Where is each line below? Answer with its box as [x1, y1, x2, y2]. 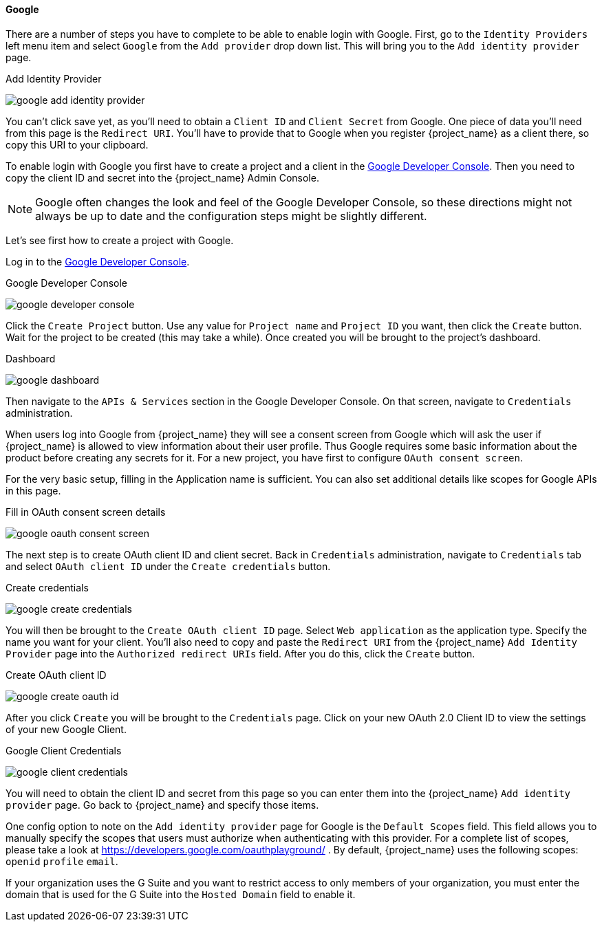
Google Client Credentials [6, 744, 122, 756]
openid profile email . [6, 855, 118, 867]
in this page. [6, 484, 61, 497]
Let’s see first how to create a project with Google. [6, 234, 234, 246]
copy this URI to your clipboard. [6, 138, 149, 151]
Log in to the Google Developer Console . [6, 255, 190, 268]
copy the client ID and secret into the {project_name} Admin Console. [6, 171, 319, 184]
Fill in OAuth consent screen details [6, 505, 166, 518]
